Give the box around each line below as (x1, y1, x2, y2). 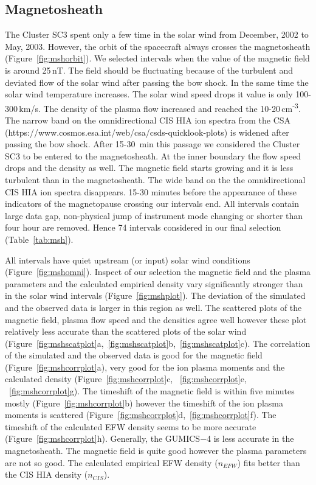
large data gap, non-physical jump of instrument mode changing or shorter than (5, 209, 303, 222)
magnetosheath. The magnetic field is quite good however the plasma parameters (5, 444, 307, 457)
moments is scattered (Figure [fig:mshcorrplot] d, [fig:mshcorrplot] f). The (5, 408, 276, 421)
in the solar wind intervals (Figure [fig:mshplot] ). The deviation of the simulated (5, 289, 306, 302)
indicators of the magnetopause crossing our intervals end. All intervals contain (5, 197, 300, 210)
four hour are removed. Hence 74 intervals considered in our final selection (5, 221, 281, 234)
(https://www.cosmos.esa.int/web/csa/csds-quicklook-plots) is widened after (5, 125, 289, 138)
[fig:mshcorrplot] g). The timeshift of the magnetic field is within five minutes (9, 385, 295, 397)
